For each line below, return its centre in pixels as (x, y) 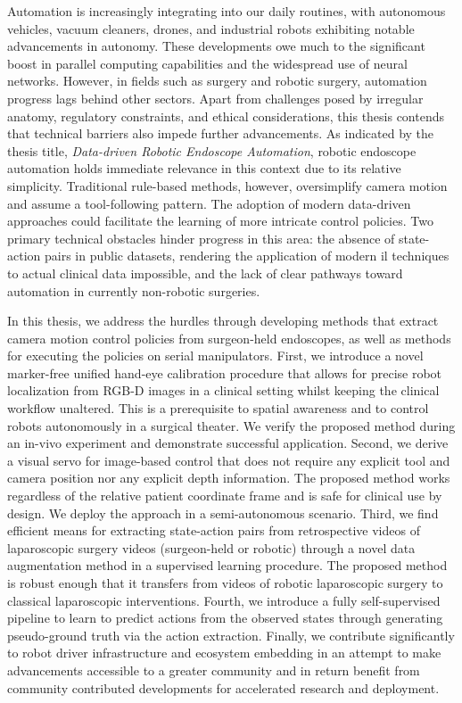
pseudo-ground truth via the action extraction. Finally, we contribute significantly (231, 635)
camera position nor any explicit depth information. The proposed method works (229, 478)
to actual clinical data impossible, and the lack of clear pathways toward (205, 273)
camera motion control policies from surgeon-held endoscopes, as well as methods (229, 338)
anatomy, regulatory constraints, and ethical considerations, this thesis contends (226, 116)
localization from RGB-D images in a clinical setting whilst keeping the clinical (223, 390)
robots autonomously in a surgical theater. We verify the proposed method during (231, 425)
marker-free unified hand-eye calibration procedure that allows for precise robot (225, 372)
